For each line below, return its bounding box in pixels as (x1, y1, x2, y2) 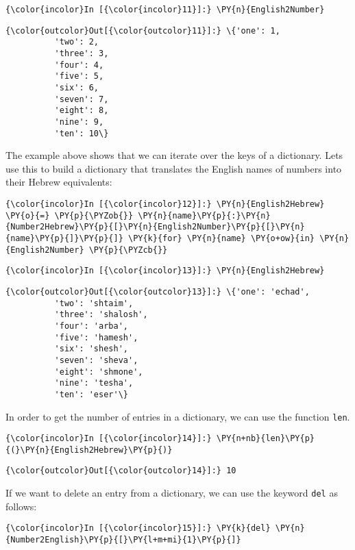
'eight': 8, (54, 105, 109, 116)
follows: (5, 499, 37, 513)
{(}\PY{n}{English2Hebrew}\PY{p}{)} (5, 445, 173, 455)
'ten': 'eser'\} (54, 389, 128, 399)
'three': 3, (54, 48, 109, 58)
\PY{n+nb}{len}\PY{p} (216, 434, 315, 444)
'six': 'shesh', (54, 344, 128, 354)
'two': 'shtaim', (54, 298, 134, 308)
